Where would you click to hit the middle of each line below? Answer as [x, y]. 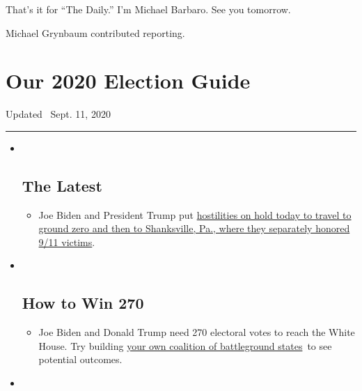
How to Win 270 [83, 303]
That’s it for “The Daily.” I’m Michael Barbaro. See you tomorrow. [148, 9]
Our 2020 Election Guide [128, 80]
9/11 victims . [67, 242]
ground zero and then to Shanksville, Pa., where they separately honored [194, 228]
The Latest [62, 185]
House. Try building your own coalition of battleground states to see [185, 345]
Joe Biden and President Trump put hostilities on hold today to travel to [195, 214]
